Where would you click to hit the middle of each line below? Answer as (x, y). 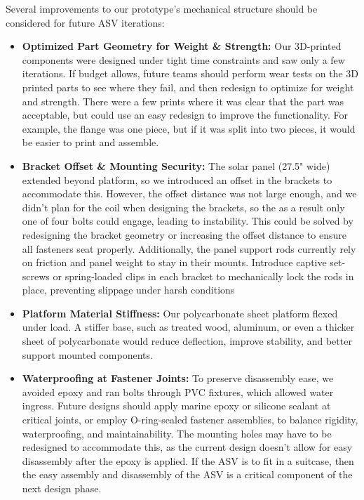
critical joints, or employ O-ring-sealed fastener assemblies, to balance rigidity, (190, 420)
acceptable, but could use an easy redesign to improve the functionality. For (185, 115)
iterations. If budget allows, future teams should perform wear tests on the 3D (190, 73)
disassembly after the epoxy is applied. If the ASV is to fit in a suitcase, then (188, 460)
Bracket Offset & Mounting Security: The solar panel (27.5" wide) (176, 165)
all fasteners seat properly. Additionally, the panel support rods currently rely (189, 248)
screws (36, 276)
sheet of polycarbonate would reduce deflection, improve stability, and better (187, 341)
